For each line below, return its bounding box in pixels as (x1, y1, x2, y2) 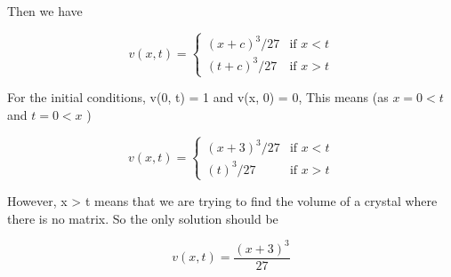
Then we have (7, 2, 83, 20)
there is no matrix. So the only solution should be (7, 209, 278, 227)
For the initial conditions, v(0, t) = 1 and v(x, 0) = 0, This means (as (7, 88, 389, 107)
